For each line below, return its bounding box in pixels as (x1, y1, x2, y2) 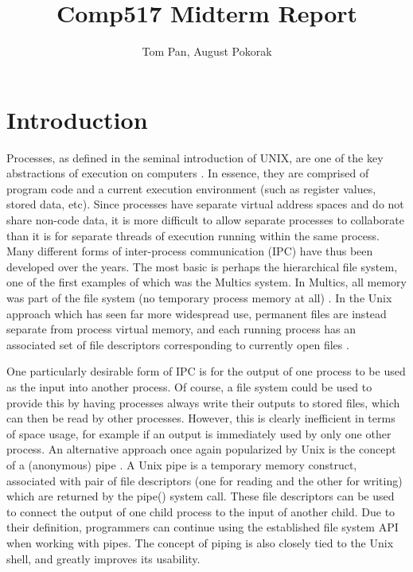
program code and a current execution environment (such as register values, (6, 180, 376, 197)
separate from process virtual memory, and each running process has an (6, 321, 357, 337)
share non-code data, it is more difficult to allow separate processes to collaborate (6, 212, 404, 228)
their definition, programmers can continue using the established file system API (6, 519, 399, 535)
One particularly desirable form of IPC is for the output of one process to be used (6, 363, 406, 379)
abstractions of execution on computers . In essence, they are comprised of (6, 165, 369, 181)
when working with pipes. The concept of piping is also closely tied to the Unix (6, 534, 394, 551)
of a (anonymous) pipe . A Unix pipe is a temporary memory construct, (6, 456, 357, 473)
